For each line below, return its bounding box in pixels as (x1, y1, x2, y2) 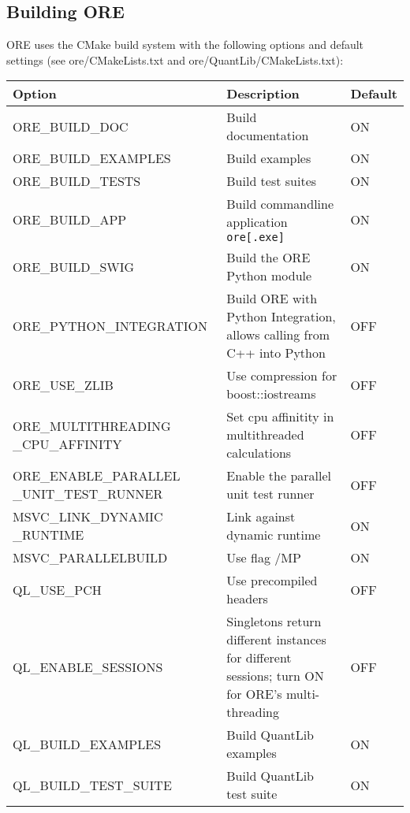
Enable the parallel (226, 466, 332, 485)
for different (226, 648, 292, 667)
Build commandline (226, 195, 334, 213)
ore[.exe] (226, 231, 285, 244)
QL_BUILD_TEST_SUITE (13, 775, 172, 794)
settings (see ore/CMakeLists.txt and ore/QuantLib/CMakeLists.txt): (6, 51, 344, 68)
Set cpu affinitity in (226, 407, 334, 426)
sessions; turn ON (226, 666, 324, 685)
